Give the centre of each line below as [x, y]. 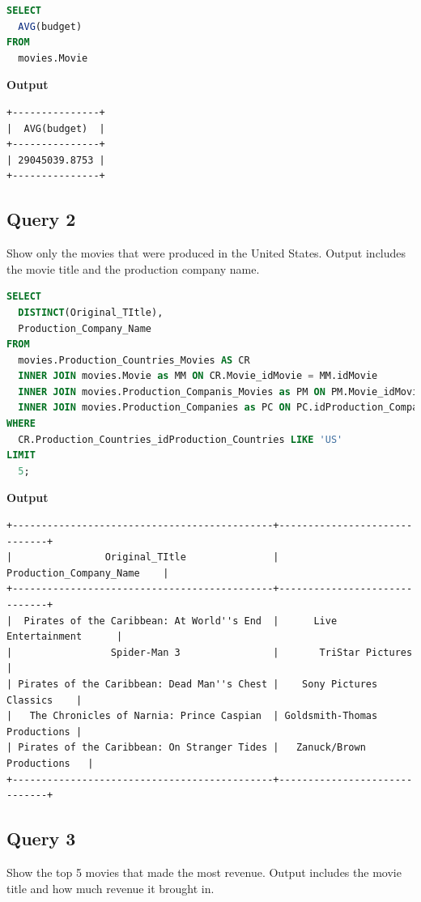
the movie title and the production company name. [133, 268]
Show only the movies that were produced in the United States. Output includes [206, 253]
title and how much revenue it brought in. [111, 888]
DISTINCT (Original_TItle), [91, 312]
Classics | [45, 700]
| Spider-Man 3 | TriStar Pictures [210, 652]
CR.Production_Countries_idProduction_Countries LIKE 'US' [181, 439]
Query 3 [41, 838]
